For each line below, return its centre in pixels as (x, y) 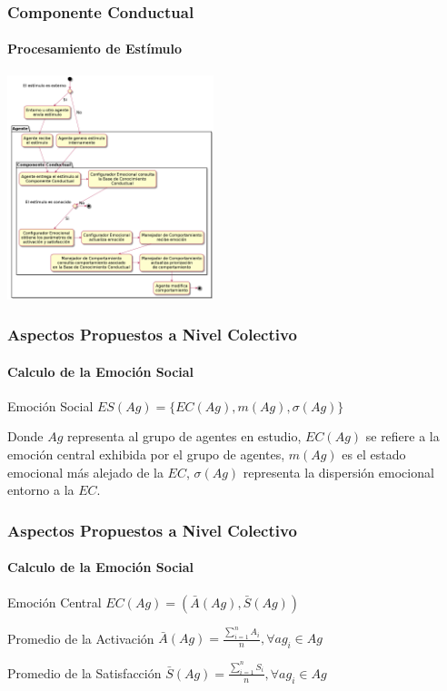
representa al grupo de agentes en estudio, (184, 436)
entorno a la (41, 490)
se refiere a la (402, 436)
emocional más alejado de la (85, 472)
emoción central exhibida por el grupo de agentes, (146, 454)
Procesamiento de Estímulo (95, 49)
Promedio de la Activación (81, 638)
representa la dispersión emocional (338, 472)
